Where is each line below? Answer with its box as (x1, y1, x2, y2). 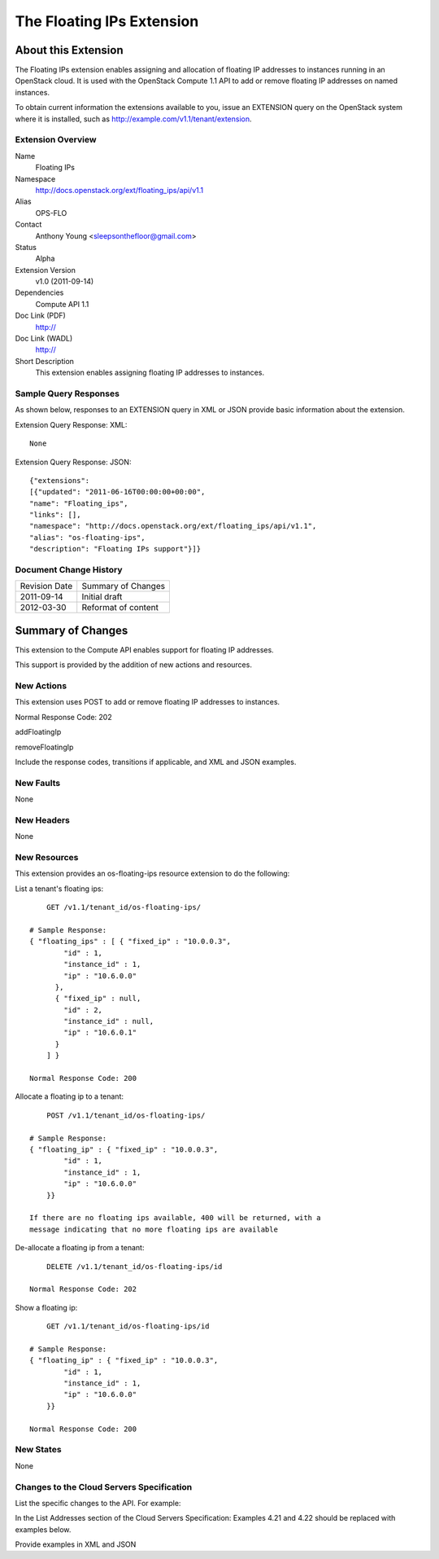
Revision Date (20, 581, 73, 592)
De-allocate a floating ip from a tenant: (15, 1243, 145, 1253)
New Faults (15, 777, 61, 788)
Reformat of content (81, 602, 159, 613)
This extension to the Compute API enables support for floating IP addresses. (15, 644, 274, 655)
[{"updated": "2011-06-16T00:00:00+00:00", (29, 487, 206, 497)
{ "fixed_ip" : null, (54, 994, 141, 1003)
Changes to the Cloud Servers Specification (15, 1481, 193, 1492)
